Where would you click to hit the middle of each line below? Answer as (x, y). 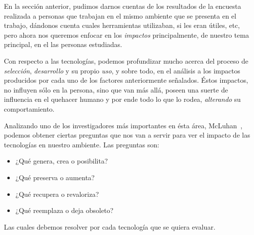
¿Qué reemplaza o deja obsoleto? (64, 210)
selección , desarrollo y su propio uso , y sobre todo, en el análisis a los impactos (122, 70)
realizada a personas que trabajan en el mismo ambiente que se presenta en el (120, 15)
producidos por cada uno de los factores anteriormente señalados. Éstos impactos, (126, 80)
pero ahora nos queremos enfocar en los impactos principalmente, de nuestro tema (127, 35)
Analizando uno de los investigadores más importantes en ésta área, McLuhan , (123, 125)
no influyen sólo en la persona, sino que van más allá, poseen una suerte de (116, 89)
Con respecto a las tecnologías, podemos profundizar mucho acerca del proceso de (126, 60)
